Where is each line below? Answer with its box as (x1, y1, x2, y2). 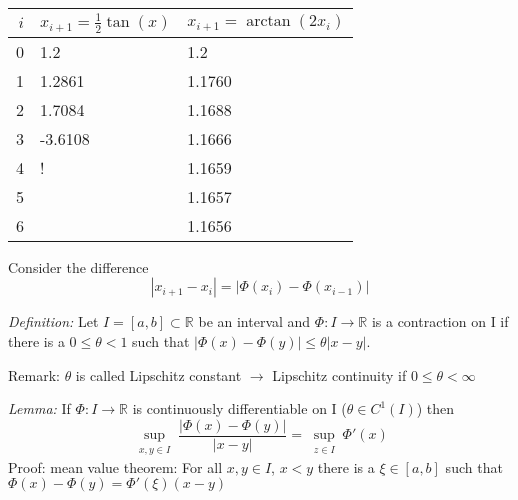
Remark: (8, 364, 60, 385)
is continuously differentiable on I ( (132, 398, 347, 419)
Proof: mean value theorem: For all (8, 456, 223, 477)
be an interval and (198, 311, 311, 332)
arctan (246, 13, 291, 30)
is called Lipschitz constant (75, 364, 242, 385)
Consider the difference (8, 256, 149, 277)
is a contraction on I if (371, 311, 509, 332)
